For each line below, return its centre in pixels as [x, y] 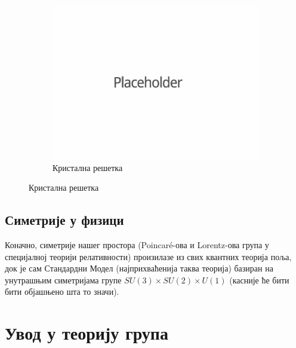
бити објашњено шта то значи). [62, 291]
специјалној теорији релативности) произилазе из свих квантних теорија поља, [148, 256]
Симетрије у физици [64, 220]
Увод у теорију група [87, 333]
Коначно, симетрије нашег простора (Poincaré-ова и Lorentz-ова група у [137, 244]
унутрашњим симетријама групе [63, 280]
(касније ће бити [259, 280]
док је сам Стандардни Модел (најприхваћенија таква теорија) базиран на [139, 268]
